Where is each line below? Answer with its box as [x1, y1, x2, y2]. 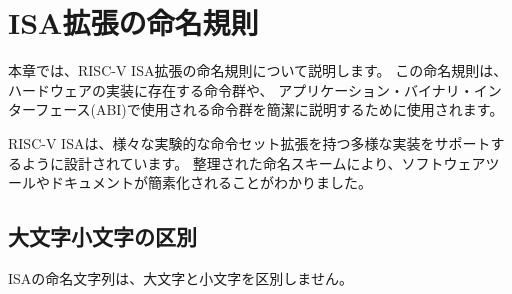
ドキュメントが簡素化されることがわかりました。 [49, 172, 372, 193]
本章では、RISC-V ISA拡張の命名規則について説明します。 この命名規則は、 [8, 60, 508, 81]
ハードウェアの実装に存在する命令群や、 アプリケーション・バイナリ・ [8, 79, 474, 100]
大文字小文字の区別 [8, 221, 197, 252]
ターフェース [8, 99, 91, 120]
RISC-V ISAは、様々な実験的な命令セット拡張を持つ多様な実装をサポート [8, 132, 491, 153]
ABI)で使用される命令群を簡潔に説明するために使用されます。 [95, 99, 504, 120]
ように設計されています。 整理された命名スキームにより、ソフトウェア [21, 152, 486, 173]
